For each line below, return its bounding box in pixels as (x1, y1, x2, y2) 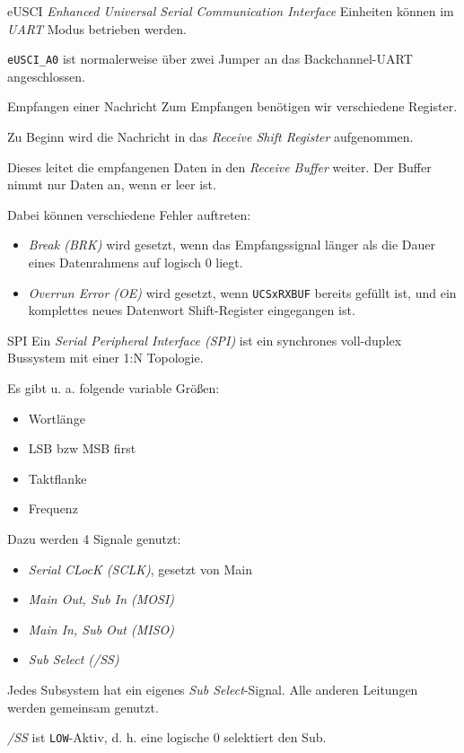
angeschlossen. (7, 66, 85, 85)
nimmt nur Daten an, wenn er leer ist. (7, 175, 216, 194)
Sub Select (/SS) (28, 650, 119, 669)
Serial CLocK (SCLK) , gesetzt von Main (28, 559, 252, 578)
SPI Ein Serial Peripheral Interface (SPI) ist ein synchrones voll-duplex (7, 330, 402, 349)
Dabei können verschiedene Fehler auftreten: (7, 205, 251, 223)
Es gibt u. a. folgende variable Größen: (7, 379, 220, 398)
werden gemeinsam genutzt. (7, 697, 159, 716)
